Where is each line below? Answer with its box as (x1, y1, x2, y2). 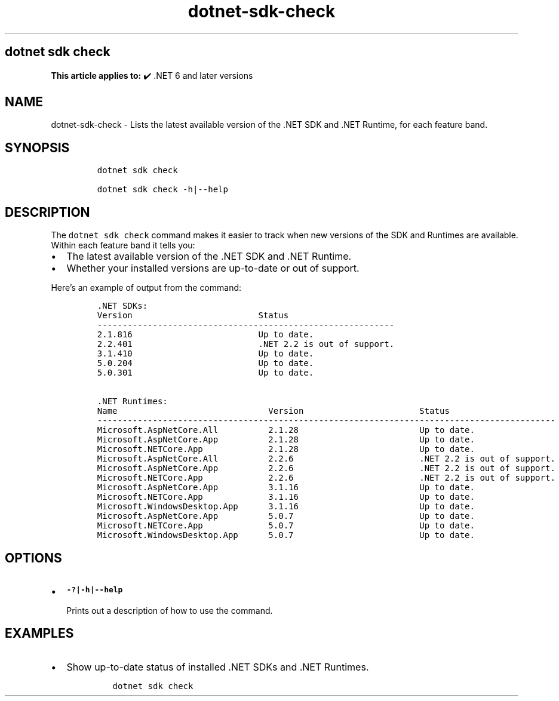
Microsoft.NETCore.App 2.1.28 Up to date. (97, 444, 475, 454)
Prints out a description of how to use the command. (66, 605, 273, 616)
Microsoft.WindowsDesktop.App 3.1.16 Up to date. (97, 502, 475, 512)
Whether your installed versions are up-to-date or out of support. (66, 262, 360, 275)
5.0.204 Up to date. (97, 358, 314, 368)
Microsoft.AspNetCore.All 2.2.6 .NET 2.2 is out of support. (97, 454, 555, 464)
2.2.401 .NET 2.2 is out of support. (97, 339, 395, 349)
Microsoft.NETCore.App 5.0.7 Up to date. (97, 521, 475, 531)
